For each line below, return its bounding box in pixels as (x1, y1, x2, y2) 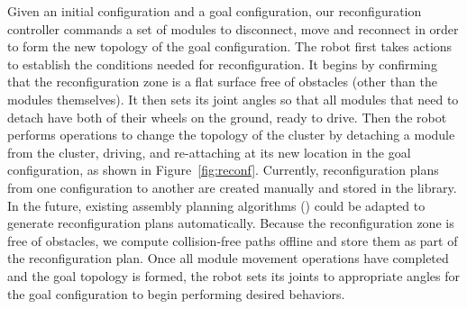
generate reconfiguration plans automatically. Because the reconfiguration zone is (7, 214, 454, 232)
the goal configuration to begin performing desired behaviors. (7, 284, 345, 303)
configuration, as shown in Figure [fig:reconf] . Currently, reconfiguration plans (7, 160, 439, 179)
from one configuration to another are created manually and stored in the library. (7, 177, 457, 196)
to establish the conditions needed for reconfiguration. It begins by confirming (7, 54, 437, 73)
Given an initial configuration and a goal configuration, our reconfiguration (7, 2, 422, 20)
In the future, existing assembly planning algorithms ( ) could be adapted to (7, 195, 426, 214)
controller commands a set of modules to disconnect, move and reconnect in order (7, 19, 459, 38)
